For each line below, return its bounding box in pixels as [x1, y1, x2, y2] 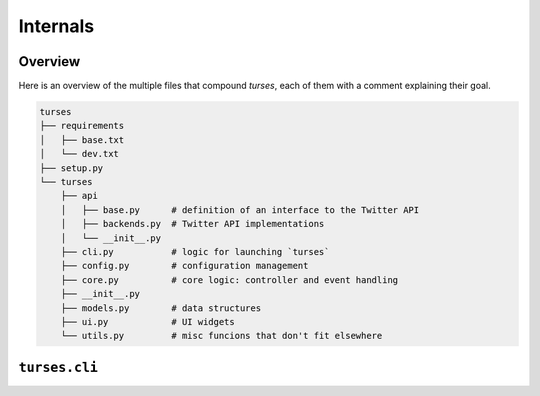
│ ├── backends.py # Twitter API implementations [60, 218, 325, 230]
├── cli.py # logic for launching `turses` [60, 246, 330, 257]
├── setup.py [39, 162, 104, 174]
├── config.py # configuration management [60, 260, 309, 272]
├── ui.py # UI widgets [60, 316, 235, 327]
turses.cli [18, 359, 99, 375]
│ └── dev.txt [39, 148, 120, 160]
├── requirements [39, 120, 125, 132]
